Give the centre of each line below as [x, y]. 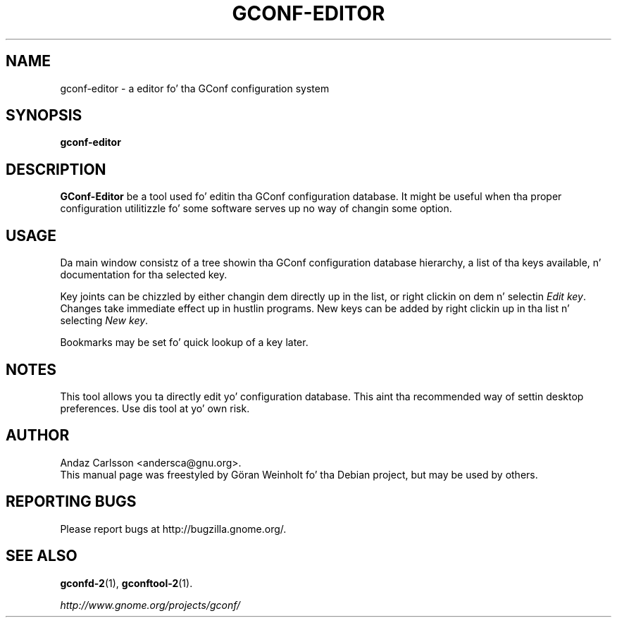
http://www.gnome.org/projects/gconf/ [150, 605]
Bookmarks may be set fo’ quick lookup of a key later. [184, 343]
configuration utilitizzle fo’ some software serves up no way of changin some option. [256, 209]
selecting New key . [104, 321]
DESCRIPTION [56, 169]
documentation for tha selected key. [144, 275]
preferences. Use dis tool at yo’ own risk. [155, 408]
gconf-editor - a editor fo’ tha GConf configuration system [195, 88]
